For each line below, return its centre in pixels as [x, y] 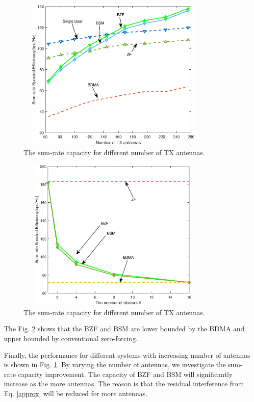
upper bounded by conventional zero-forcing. [71, 338]
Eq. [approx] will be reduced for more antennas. [76, 393]
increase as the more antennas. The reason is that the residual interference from [124, 384]
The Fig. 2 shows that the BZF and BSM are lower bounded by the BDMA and [124, 329]
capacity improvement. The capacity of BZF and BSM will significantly [125, 374]
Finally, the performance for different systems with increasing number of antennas [127, 355]
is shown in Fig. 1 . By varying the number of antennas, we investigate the [115, 364]
